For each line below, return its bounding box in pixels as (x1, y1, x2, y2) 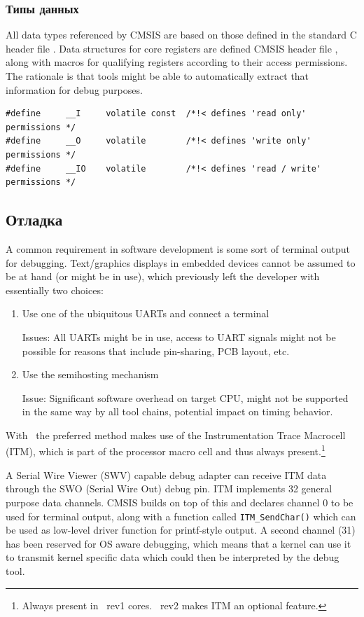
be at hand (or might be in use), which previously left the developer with (6, 269, 320, 284)
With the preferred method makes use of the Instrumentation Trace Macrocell (6, 427, 346, 442)
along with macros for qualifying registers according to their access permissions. (6, 55, 348, 69)
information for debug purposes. (6, 82, 143, 97)
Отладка (6, 209, 63, 230)
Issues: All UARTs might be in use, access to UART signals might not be (22, 329, 336, 344)
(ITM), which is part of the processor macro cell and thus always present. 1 (6, 442, 325, 459)
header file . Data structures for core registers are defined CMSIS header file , (6, 41, 338, 55)
